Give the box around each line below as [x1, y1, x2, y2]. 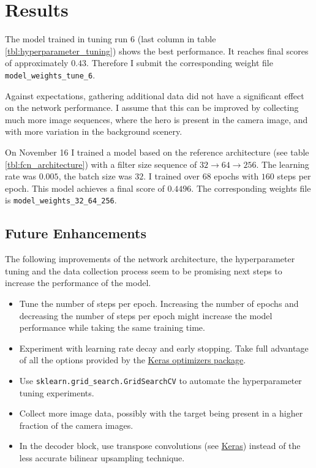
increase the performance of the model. [5, 276, 151, 289]
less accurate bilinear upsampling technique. [19, 451, 185, 464]
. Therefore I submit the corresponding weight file [86, 56, 273, 69]
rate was [5, 170, 37, 183]
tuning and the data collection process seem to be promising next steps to [5, 264, 282, 277]
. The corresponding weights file [191, 181, 311, 194]
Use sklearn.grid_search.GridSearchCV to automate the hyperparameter [19, 374, 302, 387]
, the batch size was [58, 170, 132, 183]
